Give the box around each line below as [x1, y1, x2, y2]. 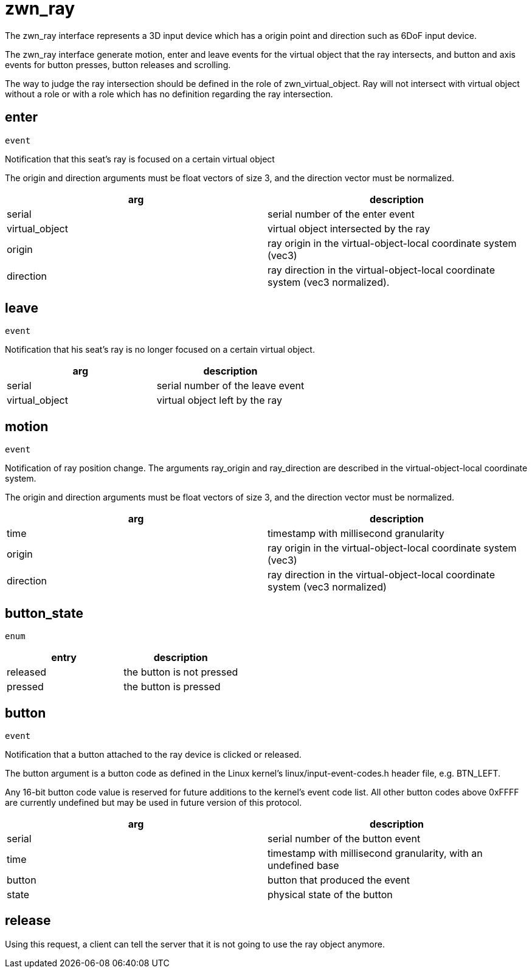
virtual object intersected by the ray [268, 222, 430, 235]
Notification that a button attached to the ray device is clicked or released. [5, 749, 302, 760]
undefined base [268, 859, 339, 871]
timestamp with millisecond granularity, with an [268, 847, 483, 859]
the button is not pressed [123, 666, 238, 679]
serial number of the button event [268, 832, 421, 845]
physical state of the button [268, 888, 393, 901]
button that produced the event [268, 873, 410, 886]
